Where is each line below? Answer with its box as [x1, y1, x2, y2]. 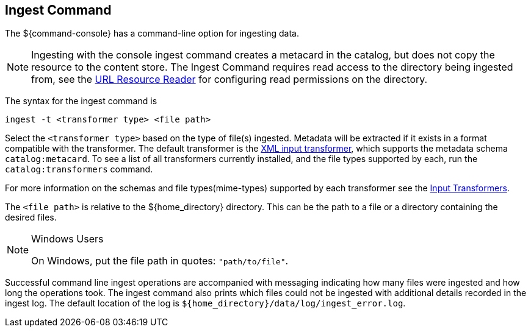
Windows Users [31, 233, 104, 245]
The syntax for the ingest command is [5, 96, 157, 107]
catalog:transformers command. [5, 164, 153, 175]
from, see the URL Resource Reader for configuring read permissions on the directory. [31, 73, 428, 86]
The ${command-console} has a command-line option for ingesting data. [5, 28, 299, 39]
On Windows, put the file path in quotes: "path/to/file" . [31, 255, 289, 267]
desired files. [5, 212, 57, 223]
